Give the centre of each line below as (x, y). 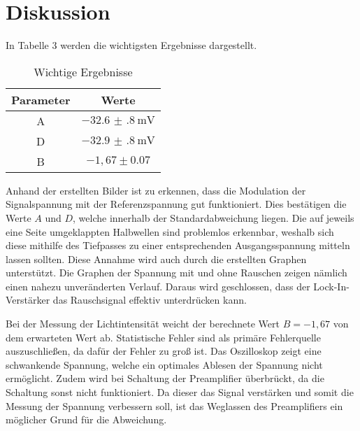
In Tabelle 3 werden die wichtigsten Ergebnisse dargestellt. (131, 45)
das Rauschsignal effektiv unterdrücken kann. (150, 300)
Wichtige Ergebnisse (83, 71)
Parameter (41, 99)
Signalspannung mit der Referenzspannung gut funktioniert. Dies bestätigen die (176, 204)
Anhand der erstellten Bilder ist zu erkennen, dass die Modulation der (156, 190)
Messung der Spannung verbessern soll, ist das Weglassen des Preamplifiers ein (174, 405)
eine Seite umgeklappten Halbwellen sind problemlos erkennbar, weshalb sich (170, 231)
